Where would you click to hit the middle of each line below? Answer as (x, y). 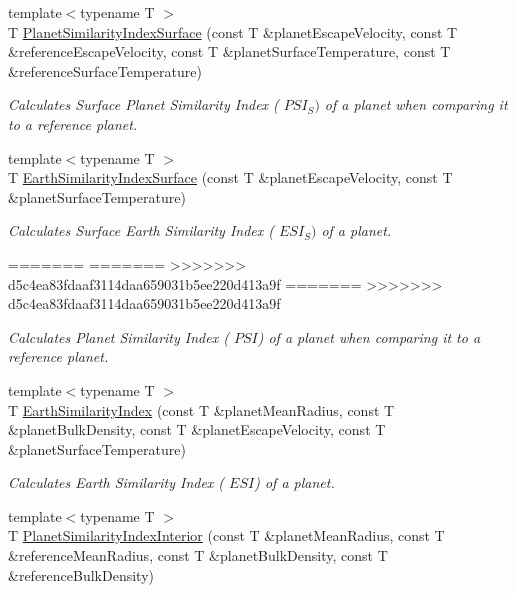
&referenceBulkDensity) (81, 574)
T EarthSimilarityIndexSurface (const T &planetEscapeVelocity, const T (230, 177)
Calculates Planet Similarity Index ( (118, 336)
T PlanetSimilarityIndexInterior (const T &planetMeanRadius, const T (226, 535)
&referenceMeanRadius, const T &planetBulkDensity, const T (198, 555)
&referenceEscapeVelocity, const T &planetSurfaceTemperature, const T (229, 51)
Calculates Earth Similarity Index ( (116, 482)
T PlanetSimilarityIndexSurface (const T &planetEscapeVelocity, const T (233, 31)
